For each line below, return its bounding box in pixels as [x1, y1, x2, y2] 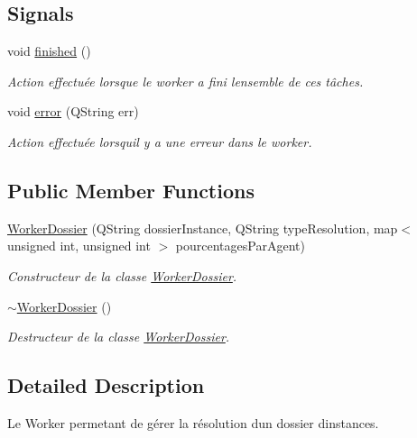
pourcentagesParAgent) [175, 236, 305, 255]
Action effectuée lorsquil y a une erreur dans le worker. [7, 132, 312, 151]
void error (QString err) [7, 102, 139, 121]
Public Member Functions [7, 176, 255, 204]
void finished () [7, 41, 91, 60]
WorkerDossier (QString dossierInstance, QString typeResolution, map [7, 218, 398, 237]
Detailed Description [7, 371, 205, 399]
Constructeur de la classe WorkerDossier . [7, 266, 237, 285]
